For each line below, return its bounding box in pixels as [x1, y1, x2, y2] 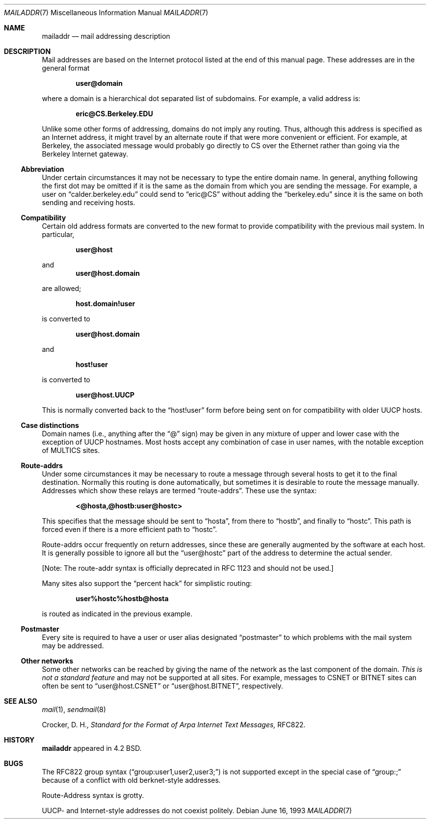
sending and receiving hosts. [42, 198, 135, 207]
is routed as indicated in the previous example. [42, 610, 192, 618]
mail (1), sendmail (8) [42, 705, 106, 714]
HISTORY [4, 736, 35, 744]
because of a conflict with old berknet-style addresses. [42, 776, 221, 784]
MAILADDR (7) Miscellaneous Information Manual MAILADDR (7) [4, 8, 209, 17]
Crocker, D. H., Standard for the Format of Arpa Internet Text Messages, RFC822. [42, 720, 306, 729]
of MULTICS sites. [42, 446, 100, 454]
